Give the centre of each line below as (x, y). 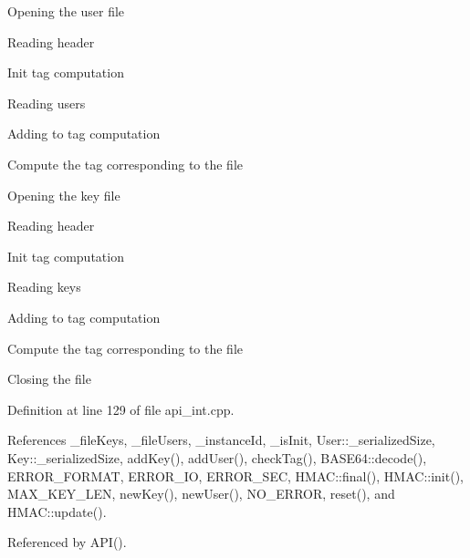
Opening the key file (64, 195)
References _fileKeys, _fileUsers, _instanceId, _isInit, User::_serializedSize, (221, 440)
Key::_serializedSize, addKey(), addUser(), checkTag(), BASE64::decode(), (217, 457)
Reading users (47, 103)
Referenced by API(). (67, 542)
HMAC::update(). (57, 511)
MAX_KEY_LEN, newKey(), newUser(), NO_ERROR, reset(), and (201, 494)
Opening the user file (66, 11)
